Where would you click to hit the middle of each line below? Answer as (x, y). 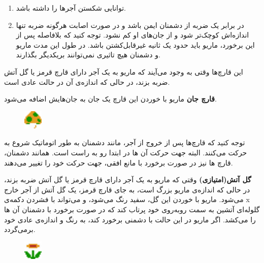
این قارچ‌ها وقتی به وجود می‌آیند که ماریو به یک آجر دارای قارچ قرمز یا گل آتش (124, 71)
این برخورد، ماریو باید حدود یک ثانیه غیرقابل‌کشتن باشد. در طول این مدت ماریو (135, 44)
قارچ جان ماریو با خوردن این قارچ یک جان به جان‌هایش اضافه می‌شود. (110, 99)
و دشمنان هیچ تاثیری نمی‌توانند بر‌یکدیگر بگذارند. (88, 55)
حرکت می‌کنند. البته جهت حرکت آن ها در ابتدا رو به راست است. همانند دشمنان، (126, 152)
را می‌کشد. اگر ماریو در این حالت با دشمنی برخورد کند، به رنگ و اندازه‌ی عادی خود (130, 219)
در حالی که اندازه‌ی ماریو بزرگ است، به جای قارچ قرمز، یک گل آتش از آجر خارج (127, 189)
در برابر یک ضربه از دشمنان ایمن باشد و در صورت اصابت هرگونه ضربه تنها (130, 25)
